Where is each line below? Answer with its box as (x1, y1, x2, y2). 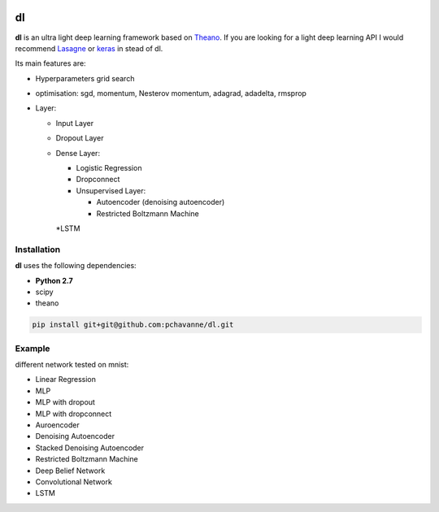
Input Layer (55, 118, 93, 128)
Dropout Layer (55, 133, 104, 143)
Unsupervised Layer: (76, 185, 146, 195)
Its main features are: (15, 59, 86, 68)
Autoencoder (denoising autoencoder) (96, 197, 225, 207)
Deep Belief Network (35, 466, 106, 475)
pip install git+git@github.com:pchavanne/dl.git (32, 320, 234, 329)
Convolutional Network (35, 476, 113, 487)
